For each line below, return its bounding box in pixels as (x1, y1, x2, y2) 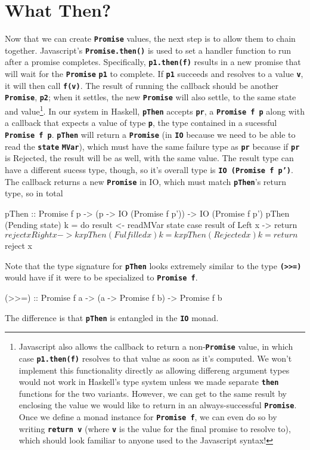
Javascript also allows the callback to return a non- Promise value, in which (18, 340, 293, 353)
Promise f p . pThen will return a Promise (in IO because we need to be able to (5, 128, 296, 141)
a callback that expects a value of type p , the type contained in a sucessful (5, 116, 277, 129)
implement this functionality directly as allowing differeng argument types (18, 363, 290, 376)
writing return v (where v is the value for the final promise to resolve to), (18, 422, 291, 434)
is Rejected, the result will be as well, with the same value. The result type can (5, 152, 294, 164)
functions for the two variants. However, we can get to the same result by (18, 387, 287, 399)
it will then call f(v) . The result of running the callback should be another (5, 79, 279, 91)
